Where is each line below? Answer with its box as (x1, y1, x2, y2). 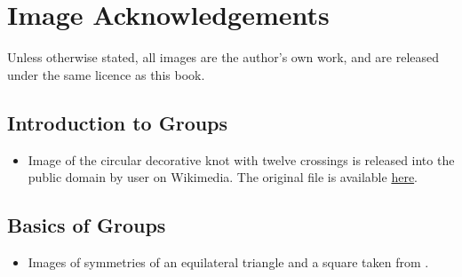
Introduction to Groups (7, 108, 228, 136)
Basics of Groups (7, 211, 166, 239)
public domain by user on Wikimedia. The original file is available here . (28, 168, 418, 186)
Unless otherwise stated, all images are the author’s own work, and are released (7, 48, 440, 67)
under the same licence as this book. (7, 65, 205, 83)
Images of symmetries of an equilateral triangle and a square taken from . (28, 252, 429, 271)
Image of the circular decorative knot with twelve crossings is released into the (28, 150, 455, 169)
